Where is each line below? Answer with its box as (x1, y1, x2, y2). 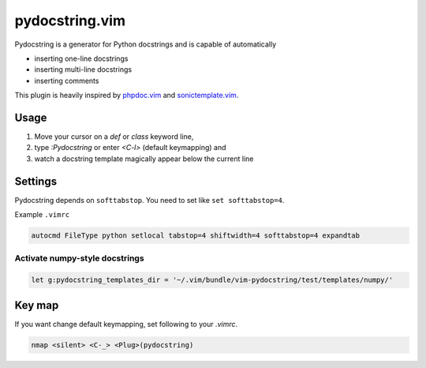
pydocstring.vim (14, 12, 126, 29)
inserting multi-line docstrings (34, 65, 133, 74)
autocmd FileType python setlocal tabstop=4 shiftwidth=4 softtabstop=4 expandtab (31, 231, 361, 240)
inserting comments (34, 76, 99, 85)
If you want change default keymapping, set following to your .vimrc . (14, 319, 238, 329)
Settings (14, 175, 58, 188)
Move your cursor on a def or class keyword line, (34, 132, 194, 141)
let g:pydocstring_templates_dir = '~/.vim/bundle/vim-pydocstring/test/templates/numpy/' (31, 276, 394, 284)
